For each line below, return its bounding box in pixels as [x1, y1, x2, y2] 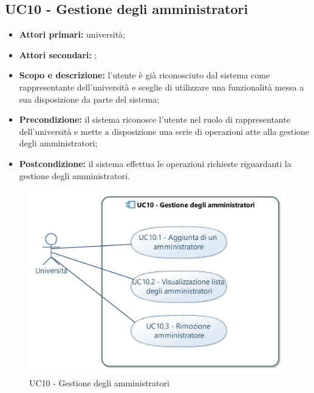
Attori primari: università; [19, 28, 125, 41]
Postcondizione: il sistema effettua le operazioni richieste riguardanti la [19, 157, 292, 169]
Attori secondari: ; [19, 48, 97, 61]
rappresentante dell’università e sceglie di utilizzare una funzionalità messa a [19, 80, 304, 93]
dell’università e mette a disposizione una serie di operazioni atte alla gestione [19, 125, 310, 137]
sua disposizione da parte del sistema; [19, 92, 160, 105]
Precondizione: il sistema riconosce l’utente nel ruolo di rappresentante [19, 113, 290, 126]
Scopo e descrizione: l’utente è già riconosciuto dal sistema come [19, 69, 270, 81]
